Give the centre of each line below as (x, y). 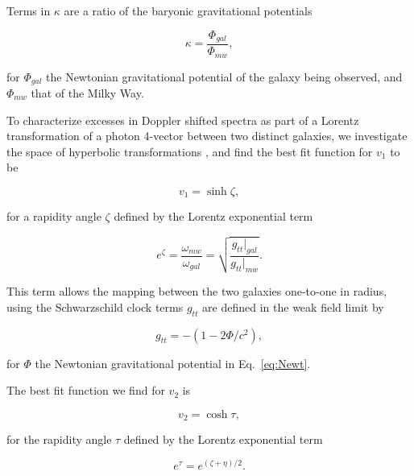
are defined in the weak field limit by (293, 306)
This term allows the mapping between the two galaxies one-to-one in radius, (197, 291)
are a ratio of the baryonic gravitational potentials (188, 10)
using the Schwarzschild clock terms (95, 306)
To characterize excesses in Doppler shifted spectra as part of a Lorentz (183, 120)
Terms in (29, 10)
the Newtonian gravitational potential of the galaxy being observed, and (224, 76)
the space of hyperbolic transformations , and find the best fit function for (190, 151)
